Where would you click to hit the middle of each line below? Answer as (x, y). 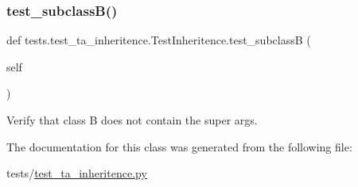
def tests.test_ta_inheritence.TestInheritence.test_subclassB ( (159, 40)
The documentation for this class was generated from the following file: (179, 146)
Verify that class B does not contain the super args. (132, 120)
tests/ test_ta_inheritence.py (77, 173)
